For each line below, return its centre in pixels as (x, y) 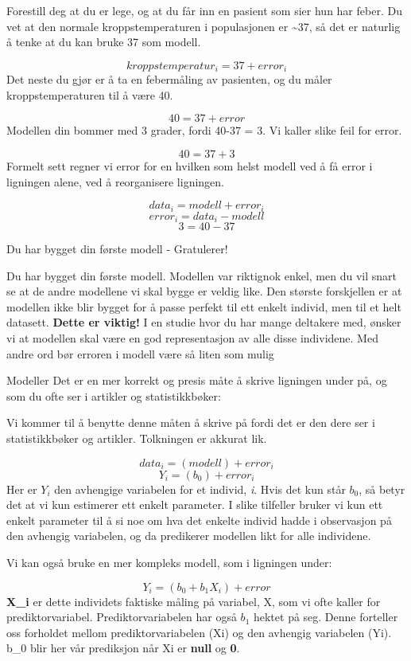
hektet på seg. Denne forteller (326, 617)
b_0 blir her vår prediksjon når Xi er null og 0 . (123, 648)
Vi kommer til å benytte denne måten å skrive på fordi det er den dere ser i (191, 422)
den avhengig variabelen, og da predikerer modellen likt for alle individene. (189, 536)
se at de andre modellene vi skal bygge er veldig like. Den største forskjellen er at (204, 291)
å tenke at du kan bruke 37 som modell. (104, 42)
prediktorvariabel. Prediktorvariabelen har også (122, 617)
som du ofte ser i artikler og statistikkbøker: (114, 395)
